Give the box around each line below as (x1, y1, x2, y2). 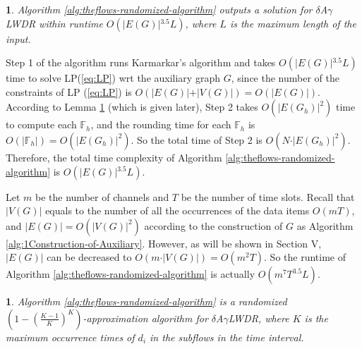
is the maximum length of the (229, 16, 356, 30)
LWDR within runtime (6, 16, 103, 30)
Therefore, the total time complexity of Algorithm (6, 149, 222, 164)
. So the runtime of (264, 250, 346, 264)
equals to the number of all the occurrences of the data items (45, 203, 310, 218)
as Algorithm (296, 218, 354, 233)
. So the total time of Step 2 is (131, 132, 263, 147)
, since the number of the (231, 71, 339, 85)
